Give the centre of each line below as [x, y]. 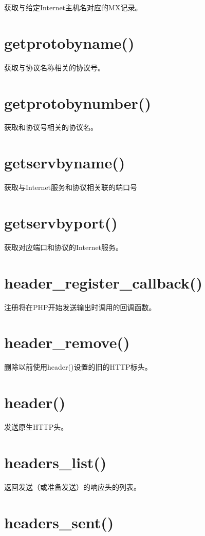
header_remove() [67, 342]
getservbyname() [65, 162]
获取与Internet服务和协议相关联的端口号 [71, 187]
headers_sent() [59, 522]
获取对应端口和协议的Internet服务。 [64, 247]
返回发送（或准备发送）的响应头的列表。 [72, 486]
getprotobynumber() [78, 102]
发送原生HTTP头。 [36, 427]
